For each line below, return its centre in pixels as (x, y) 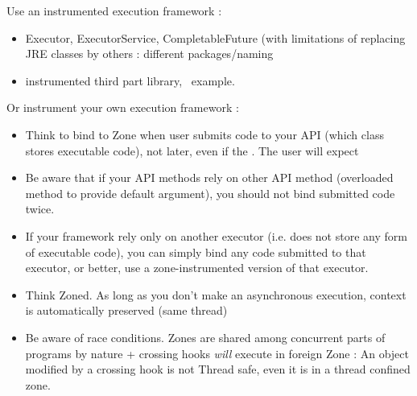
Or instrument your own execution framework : (123, 107)
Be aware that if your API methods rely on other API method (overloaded (209, 177)
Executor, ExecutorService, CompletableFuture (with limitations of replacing (215, 37)
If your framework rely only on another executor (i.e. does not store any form (216, 235)
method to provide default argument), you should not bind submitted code (210, 193)
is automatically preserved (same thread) (126, 310)
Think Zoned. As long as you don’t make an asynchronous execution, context (216, 294)
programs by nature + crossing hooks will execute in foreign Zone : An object (217, 353)
